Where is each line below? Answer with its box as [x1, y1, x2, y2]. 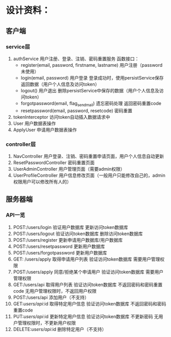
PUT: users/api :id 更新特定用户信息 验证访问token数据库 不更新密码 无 [13, 313, 159, 319]
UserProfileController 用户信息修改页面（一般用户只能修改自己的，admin [13, 172, 166, 178]
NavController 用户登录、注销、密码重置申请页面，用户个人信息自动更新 [13, 153, 164, 159]
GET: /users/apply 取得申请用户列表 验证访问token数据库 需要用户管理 [13, 256, 160, 262]
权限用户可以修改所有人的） [13, 178, 72, 185]
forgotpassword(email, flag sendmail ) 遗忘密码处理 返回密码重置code [20, 100, 162, 108]
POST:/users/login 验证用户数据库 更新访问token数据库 [13, 224, 129, 230]
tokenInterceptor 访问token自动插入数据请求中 [13, 114, 110, 120]
